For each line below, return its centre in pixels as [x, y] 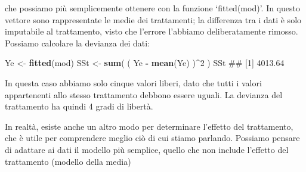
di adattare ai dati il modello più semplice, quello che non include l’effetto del [147, 149]
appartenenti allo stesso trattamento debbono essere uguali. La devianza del [144, 94]
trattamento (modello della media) [68, 161]
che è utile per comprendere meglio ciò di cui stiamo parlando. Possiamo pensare [152, 138]
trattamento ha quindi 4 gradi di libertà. [79, 106]
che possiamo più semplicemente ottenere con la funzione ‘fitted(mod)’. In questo [152, 8]
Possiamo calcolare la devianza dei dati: [78, 43]
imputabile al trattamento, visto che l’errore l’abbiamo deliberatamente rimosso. [152, 31]
